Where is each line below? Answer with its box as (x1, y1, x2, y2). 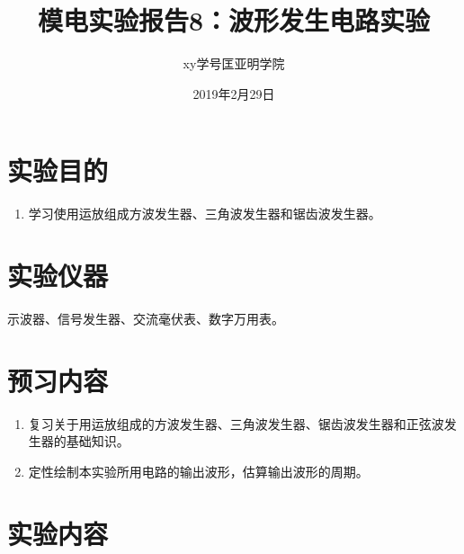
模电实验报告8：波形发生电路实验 (37, 2, 431, 39)
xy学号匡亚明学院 (183, 54, 285, 73)
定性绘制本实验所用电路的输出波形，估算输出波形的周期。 (28, 461, 369, 480)
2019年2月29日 (192, 84, 275, 103)
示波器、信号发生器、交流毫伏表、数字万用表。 (7, 308, 284, 327)
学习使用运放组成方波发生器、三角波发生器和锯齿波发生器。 (28, 204, 381, 223)
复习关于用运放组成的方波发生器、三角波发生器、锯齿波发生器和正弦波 (28, 414, 444, 433)
